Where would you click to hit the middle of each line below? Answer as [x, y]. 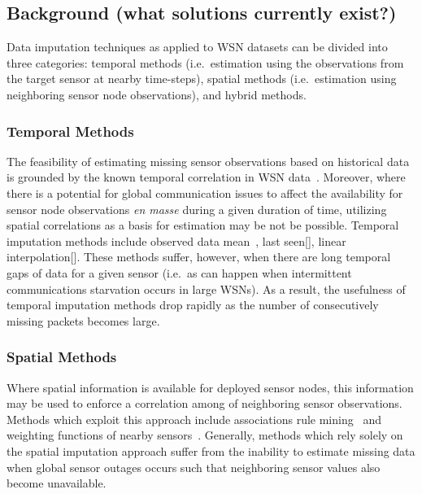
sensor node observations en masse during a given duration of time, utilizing [197, 209]
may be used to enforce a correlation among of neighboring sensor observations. [204, 403]
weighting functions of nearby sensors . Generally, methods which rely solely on [205, 435]
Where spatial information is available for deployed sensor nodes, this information [210, 387]
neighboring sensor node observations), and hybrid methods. [157, 94]
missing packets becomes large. [83, 320]
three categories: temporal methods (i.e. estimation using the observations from [205, 62]
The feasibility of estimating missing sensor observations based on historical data [208, 161]
